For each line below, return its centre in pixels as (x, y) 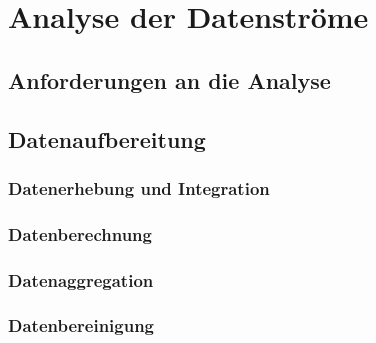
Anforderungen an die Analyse (169, 79)
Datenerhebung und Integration (139, 187)
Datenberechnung (80, 233)
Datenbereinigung (81, 325)
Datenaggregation (81, 279)
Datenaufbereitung (107, 138)
